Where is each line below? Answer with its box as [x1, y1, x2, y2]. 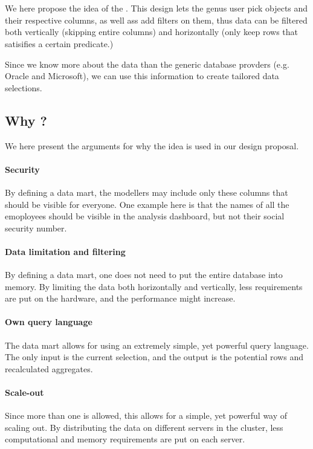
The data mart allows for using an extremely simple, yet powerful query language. [5, 338, 309, 351]
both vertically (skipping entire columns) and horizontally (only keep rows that [5, 25, 298, 38]
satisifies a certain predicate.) [5, 37, 114, 50]
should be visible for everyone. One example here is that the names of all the [5, 198, 289, 210]
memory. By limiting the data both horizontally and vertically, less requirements [5, 280, 303, 292]
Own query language [5, 315, 92, 328]
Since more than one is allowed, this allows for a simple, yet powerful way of [5, 409, 288, 422]
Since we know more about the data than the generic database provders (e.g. [5, 57, 289, 70]
